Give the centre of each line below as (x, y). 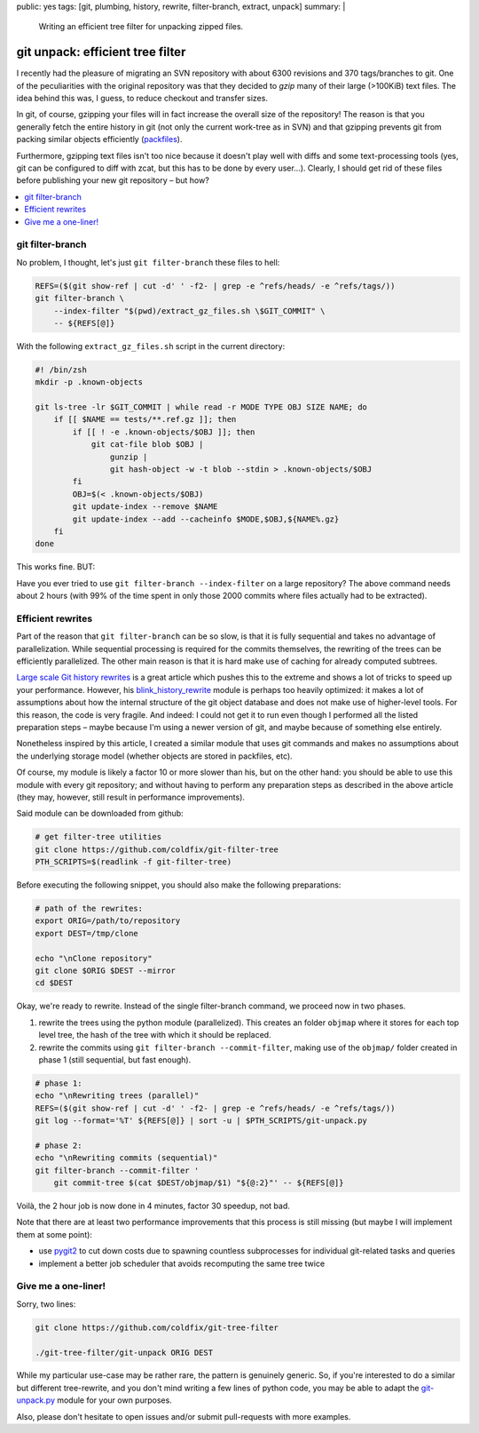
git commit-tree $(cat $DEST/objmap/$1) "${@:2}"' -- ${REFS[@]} (199, 1183)
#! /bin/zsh (61, 370)
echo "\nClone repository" (94, 958)
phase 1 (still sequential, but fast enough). (115, 1059)
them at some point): (55, 1234)
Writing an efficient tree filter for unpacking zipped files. (141, 27)
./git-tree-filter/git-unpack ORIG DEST (124, 1352)
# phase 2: (59, 1145)
